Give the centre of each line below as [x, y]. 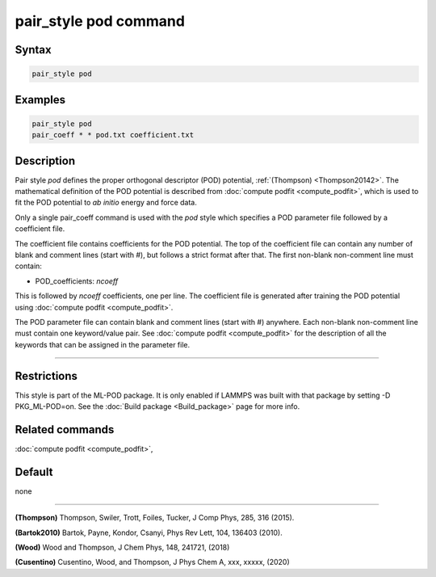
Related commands [65, 430]
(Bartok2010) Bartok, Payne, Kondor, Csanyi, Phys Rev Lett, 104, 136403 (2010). [149, 533]
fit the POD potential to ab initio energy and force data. [106, 203]
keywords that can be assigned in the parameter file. [102, 344]
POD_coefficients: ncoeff [77, 281]
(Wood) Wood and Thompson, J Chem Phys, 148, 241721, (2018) [122, 547]
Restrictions [46, 376]
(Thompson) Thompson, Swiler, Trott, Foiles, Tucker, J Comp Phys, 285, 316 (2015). [155, 518]
